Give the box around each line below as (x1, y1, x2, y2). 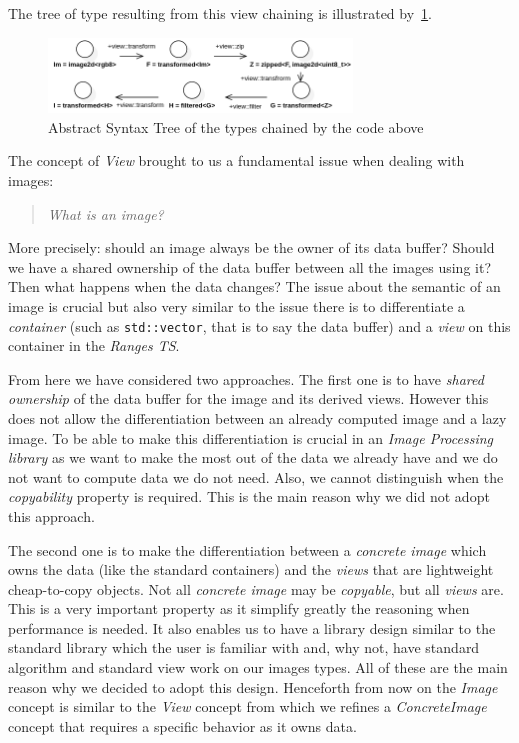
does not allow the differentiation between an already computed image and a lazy (8, 407, 507, 428)
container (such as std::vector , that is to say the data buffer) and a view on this (8, 315, 511, 336)
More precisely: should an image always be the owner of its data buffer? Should (8, 237, 495, 258)
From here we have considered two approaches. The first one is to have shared (8, 368, 484, 389)
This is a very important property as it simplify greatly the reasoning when (8, 598, 470, 619)
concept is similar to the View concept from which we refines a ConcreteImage (8, 696, 487, 717)
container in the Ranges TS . (8, 335, 180, 356)
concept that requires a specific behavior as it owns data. (8, 715, 357, 736)
